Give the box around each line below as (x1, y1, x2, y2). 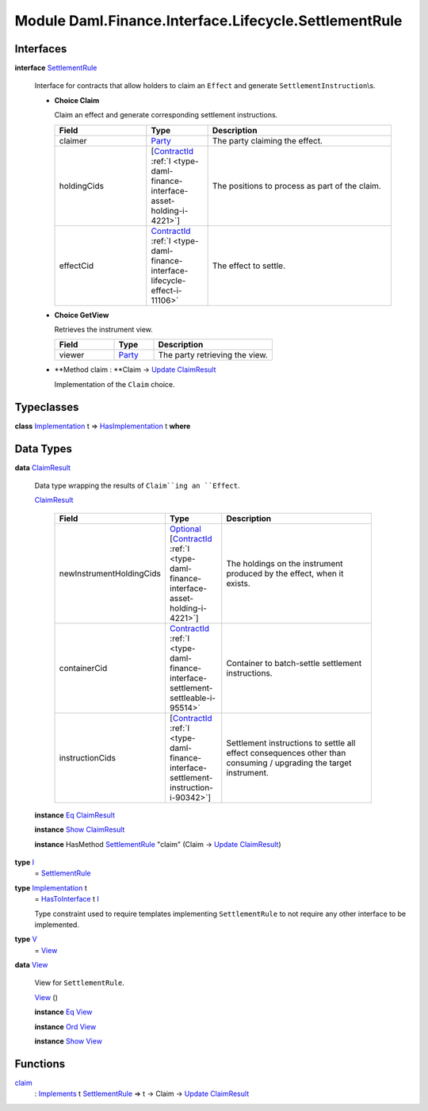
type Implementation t (14, 883, 87, 892)
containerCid (59, 662, 108, 673)
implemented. (34, 920, 79, 929)
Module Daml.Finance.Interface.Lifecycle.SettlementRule (14, 12, 403, 29)
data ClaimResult (14, 462, 71, 472)
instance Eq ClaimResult (34, 810, 115, 820)
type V (14, 934, 37, 944)
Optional (169, 523, 201, 534)
